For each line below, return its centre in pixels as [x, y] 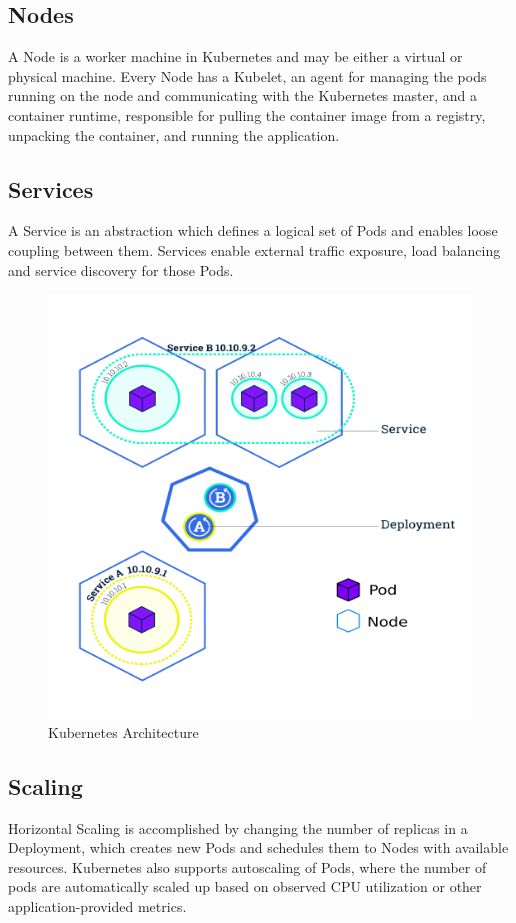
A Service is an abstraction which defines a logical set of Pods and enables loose [253, 230]
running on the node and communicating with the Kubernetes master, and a [242, 95]
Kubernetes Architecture [123, 731]
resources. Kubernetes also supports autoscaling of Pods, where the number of [247, 866]
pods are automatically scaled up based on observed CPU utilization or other [245, 886]
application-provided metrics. [97, 905]
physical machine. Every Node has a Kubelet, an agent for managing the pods [247, 75]
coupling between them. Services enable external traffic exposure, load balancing [254, 249]
